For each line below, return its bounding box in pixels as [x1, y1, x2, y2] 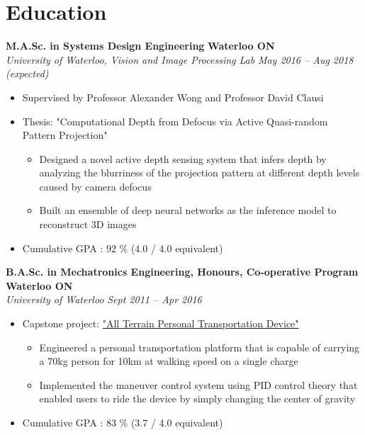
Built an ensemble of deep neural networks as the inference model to [39, 203, 337, 217]
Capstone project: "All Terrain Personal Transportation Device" [22, 316, 299, 331]
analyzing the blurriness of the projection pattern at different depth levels [39, 165, 360, 180]
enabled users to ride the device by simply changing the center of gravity [39, 391, 356, 406]
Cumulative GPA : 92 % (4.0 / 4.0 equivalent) [22, 240, 223, 255]
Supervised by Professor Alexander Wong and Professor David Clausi [22, 89, 324, 104]
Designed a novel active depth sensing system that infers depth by [39, 151, 327, 166]
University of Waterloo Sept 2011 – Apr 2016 [6, 292, 202, 307]
